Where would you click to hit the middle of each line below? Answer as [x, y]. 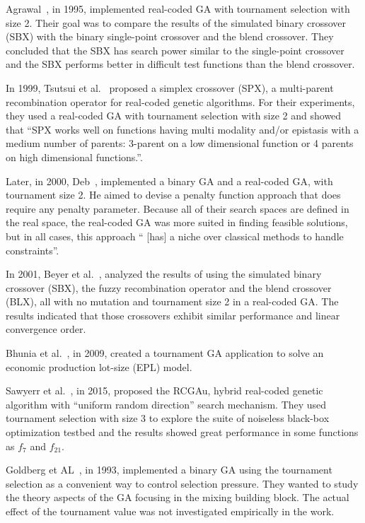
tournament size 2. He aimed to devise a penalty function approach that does [173, 195]
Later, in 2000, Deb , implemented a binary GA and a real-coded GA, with [169, 181]
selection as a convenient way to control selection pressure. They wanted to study [182, 483]
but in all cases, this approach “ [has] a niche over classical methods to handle [175, 236]
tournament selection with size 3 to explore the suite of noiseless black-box [168, 418]
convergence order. [46, 329]
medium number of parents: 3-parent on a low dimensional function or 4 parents [180, 143]
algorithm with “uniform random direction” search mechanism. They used [166, 404]
